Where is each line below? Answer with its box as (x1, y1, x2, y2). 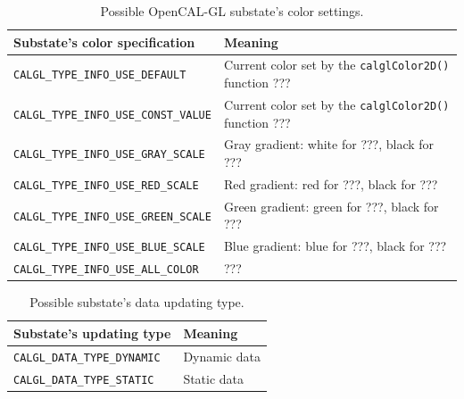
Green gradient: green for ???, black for (223, 196, 439, 215)
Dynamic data (183, 346, 261, 365)
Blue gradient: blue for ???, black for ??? (223, 237, 447, 255)
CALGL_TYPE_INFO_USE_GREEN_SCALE (13, 210, 211, 223)
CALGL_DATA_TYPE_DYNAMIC (13, 351, 161, 364)
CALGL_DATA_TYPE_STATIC (13, 373, 154, 387)
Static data (183, 369, 244, 387)
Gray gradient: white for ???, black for (223, 135, 435, 154)
